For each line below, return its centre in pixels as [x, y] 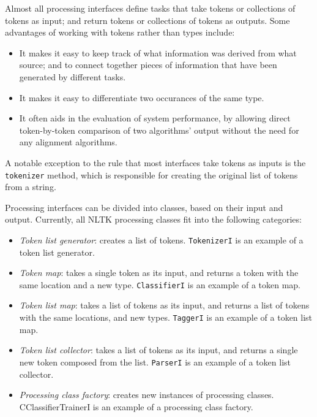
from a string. [31, 187]
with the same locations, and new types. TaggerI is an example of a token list [166, 317]
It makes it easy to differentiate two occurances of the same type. [142, 97]
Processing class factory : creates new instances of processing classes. [147, 395]
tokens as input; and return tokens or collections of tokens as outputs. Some [147, 20]
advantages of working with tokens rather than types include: [120, 32]
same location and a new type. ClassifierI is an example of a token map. [160, 284]
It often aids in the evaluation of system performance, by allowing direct [155, 118]
